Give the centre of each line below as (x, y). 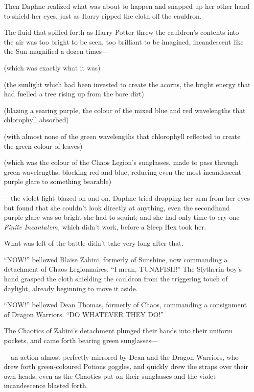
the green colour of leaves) (43, 146)
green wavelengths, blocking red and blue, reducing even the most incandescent (123, 172)
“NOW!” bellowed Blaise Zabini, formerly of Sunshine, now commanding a (116, 259)
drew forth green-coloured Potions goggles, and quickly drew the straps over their (126, 366)
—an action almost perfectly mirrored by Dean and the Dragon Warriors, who (121, 357)
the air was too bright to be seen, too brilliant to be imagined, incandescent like (124, 41)
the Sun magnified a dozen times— (56, 51)
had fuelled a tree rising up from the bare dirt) (74, 94)
